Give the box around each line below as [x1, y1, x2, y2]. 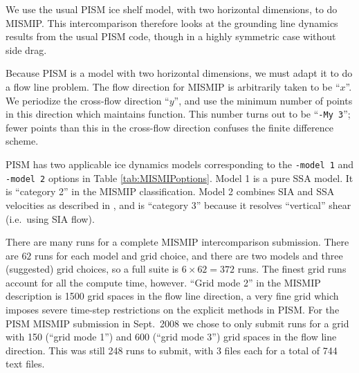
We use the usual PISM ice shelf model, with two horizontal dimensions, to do [6, 2, 338, 16]
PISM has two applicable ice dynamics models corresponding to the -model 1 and [6, 157, 354, 171]
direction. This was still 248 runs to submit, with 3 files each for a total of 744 [6, 343, 338, 357]
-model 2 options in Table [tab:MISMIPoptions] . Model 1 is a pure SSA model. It [6, 170, 353, 185]
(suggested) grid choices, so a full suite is [6, 262, 179, 276]
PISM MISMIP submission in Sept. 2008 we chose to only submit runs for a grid [6, 316, 349, 330]
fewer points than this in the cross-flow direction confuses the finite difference [6, 120, 333, 134]
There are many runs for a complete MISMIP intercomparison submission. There [6, 235, 349, 249]
